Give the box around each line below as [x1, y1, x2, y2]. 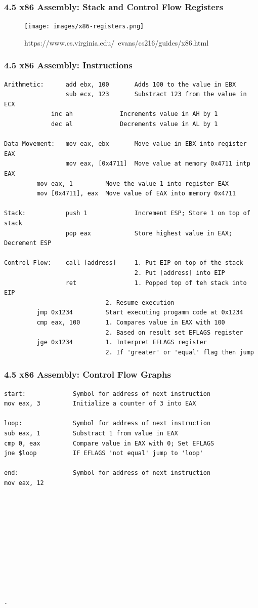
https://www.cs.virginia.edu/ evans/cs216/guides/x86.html [24, 37, 209, 48]
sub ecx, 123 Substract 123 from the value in [65, 91, 247, 98]
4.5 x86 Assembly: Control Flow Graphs [4, 368, 171, 381]
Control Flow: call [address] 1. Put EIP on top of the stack [4, 259, 243, 267]
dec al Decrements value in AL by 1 [51, 120, 218, 128]
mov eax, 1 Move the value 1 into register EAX [36, 180, 229, 187]
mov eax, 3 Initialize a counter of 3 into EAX [4, 400, 196, 408]
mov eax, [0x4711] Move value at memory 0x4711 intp [65, 160, 250, 168]
